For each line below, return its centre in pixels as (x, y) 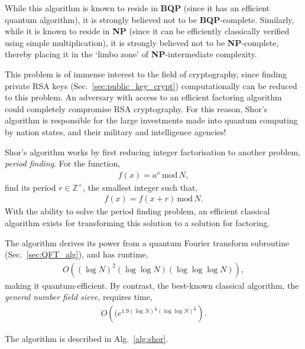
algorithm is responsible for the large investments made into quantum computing (151, 120)
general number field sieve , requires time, (79, 297)
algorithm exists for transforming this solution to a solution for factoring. (137, 222)
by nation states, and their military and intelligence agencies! (116, 131)
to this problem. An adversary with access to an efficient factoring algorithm (143, 97)
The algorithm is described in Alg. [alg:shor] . (87, 338)
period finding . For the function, (63, 163)
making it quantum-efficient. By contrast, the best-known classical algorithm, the (152, 285)
